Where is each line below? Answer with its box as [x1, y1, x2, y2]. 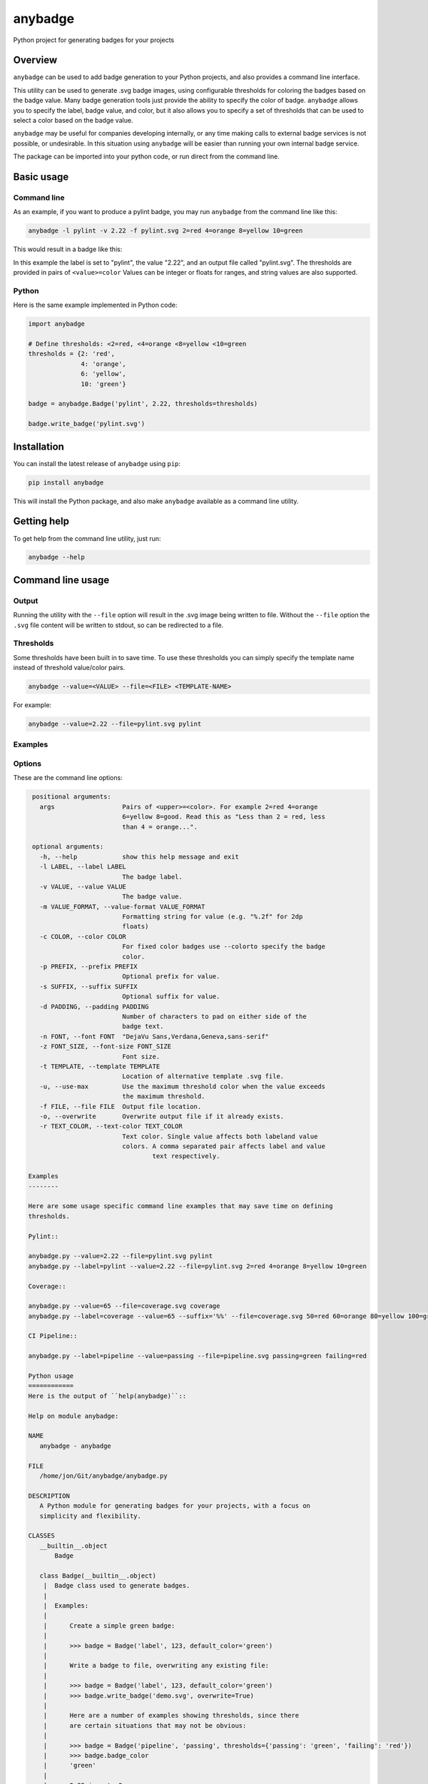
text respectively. [152, 1152, 220, 1160]
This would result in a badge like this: [13, 245, 123, 253]
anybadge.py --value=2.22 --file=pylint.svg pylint [28, 1252, 213, 1260]
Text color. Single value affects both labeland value [122, 1132, 318, 1140]
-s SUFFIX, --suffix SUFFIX [39, 982, 138, 990]
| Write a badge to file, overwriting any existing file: [43, 1661, 270, 1670]
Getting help [13, 515, 69, 527]
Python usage [28, 1372, 74, 1380]
